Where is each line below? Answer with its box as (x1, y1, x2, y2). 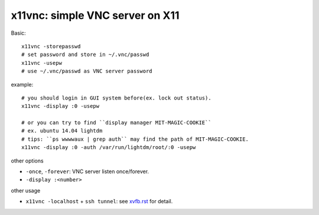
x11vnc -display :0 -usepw (21, 103, 100, 110)
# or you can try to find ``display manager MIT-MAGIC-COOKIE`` (21, 120, 212, 126)
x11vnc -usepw (21, 59, 62, 66)
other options (11, 157, 44, 164)
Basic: (11, 29, 26, 37)
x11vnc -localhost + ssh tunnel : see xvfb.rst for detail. (25, 198, 173, 205)
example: (11, 81, 34, 88)
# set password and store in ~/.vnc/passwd (21, 51, 149, 58)
